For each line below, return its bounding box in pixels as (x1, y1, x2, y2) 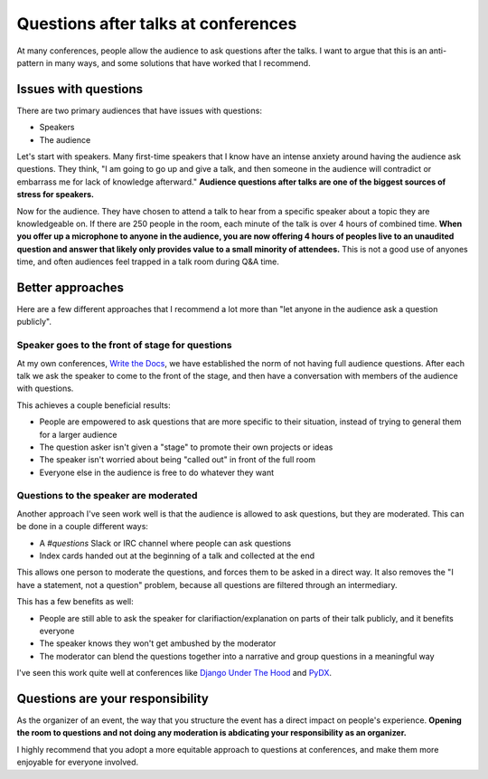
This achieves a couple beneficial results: (16, 399, 171, 411)
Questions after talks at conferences (16, 14, 297, 33)
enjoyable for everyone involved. (16, 756, 139, 768)
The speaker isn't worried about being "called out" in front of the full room (39, 454, 316, 465)
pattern (16, 57, 44, 68)
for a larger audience (39, 429, 117, 440)
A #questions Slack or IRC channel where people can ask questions (39, 537, 292, 548)
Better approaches (16, 280, 125, 295)
